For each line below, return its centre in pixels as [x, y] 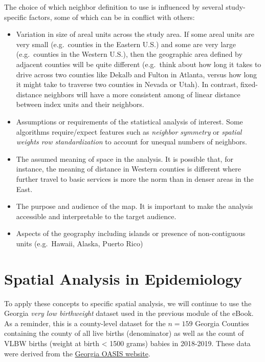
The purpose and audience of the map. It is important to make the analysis [135, 206]
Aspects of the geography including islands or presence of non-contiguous [131, 233]
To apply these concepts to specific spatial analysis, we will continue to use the [128, 303]
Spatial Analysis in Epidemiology [123, 278]
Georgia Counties [222, 323]
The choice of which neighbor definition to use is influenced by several [114, 7]
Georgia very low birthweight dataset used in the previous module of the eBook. [129, 313]
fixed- [249, 84]
